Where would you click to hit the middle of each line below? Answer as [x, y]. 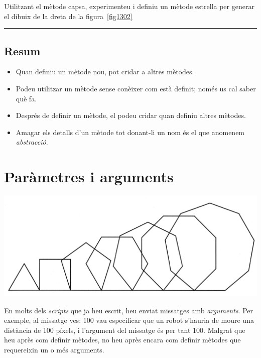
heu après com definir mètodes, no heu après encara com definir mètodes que [122, 340]
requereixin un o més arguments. [54, 349]
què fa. [26, 98]
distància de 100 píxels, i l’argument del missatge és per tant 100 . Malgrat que [125, 330]
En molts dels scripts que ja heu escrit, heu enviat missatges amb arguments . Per [129, 310]
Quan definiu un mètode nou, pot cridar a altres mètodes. [105, 72]
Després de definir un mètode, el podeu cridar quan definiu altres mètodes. [131, 115]
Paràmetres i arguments [89, 176]
